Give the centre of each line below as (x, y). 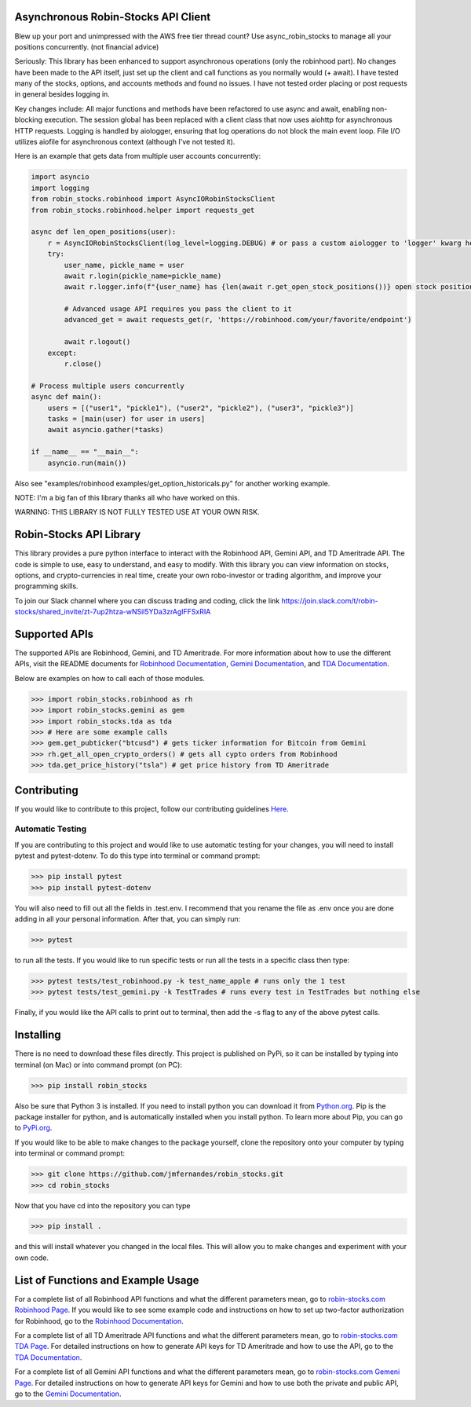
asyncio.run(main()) (87, 463)
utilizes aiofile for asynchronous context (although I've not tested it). (125, 142)
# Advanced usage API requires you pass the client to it (178, 309)
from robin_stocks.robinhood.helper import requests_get (143, 210)
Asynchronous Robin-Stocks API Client (113, 17)
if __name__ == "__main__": (85, 452)
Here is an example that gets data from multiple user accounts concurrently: (138, 156)
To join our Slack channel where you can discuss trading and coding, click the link (147, 600)
